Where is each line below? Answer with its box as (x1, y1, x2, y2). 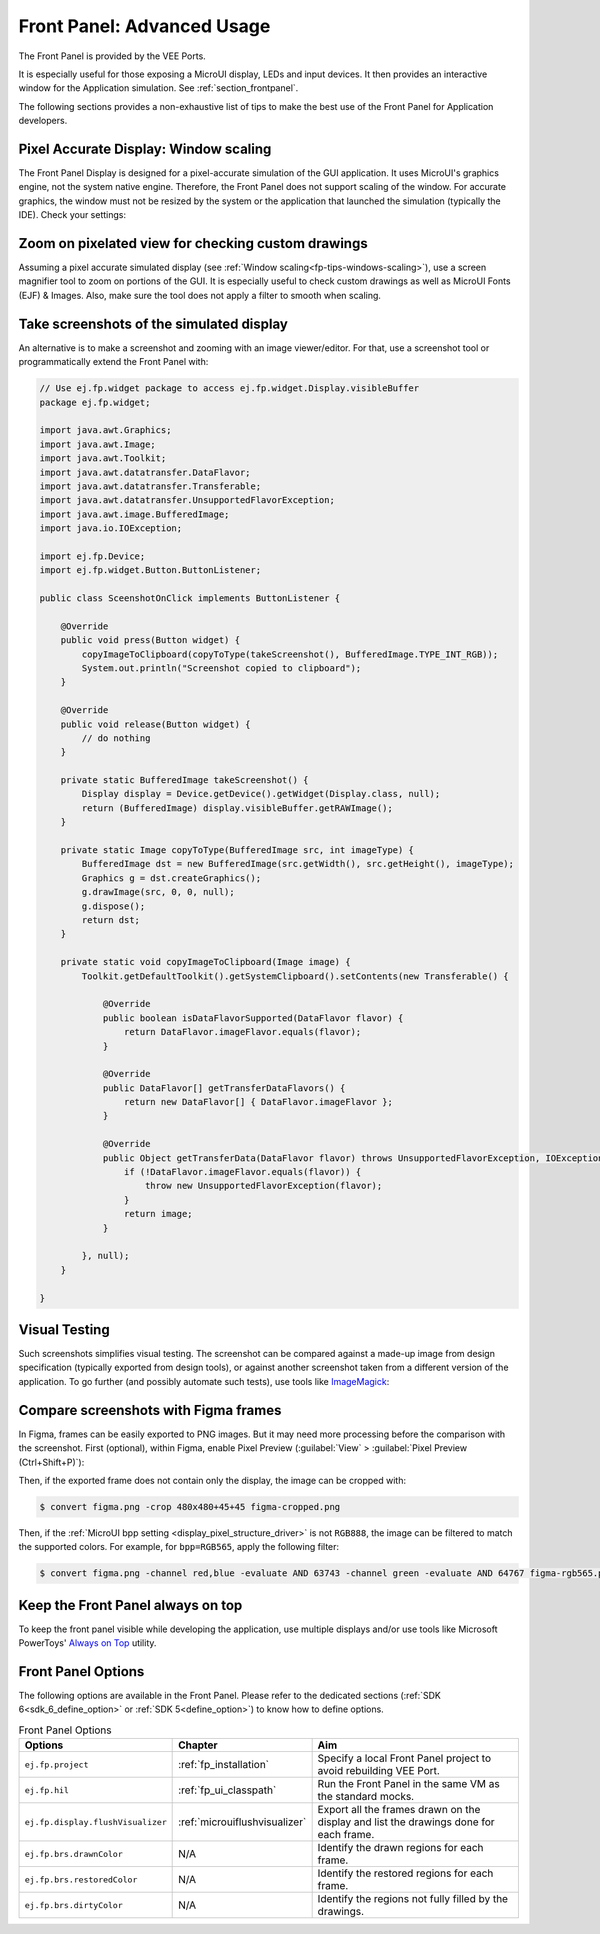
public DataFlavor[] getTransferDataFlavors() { (102, 1082, 346, 1094)
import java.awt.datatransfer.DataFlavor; (39, 466, 251, 478)
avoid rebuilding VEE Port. (317, 1764, 440, 1778)
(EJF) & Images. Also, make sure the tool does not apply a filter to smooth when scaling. (18, 289, 382, 301)
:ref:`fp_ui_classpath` (178, 1783, 277, 1797)
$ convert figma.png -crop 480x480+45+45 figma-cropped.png (39, 1501, 341, 1512)
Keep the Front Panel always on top (18, 1596, 243, 1614)
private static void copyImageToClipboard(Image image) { (60, 956, 351, 968)
